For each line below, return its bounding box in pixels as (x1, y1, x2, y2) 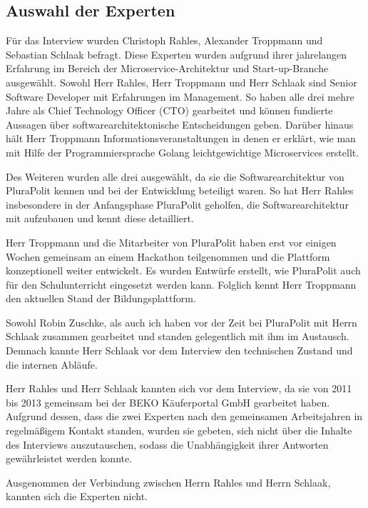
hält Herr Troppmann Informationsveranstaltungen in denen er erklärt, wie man (6, 131, 356, 146)
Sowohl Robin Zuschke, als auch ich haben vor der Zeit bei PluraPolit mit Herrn (6, 314, 357, 329)
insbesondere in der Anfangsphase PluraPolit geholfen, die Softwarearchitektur (6, 196, 349, 211)
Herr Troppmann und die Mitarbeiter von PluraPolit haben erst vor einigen (6, 234, 337, 249)
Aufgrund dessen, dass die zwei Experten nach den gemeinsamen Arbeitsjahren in (6, 409, 363, 424)
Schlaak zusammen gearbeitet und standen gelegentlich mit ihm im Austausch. (6, 329, 349, 344)
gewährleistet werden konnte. (6, 451, 133, 466)
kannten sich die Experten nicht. (6, 489, 148, 504)
